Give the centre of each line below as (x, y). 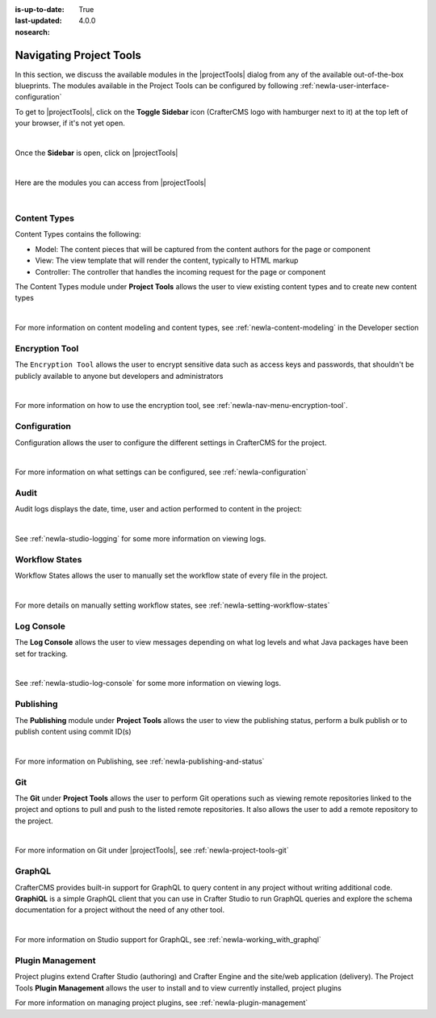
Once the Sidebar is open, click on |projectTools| (96, 153)
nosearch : (32, 32)
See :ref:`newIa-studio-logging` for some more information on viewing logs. (140, 539)
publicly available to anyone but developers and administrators (119, 376)
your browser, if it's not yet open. (70, 123)
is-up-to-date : (40, 9)
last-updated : (38, 21)
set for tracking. (42, 654)
